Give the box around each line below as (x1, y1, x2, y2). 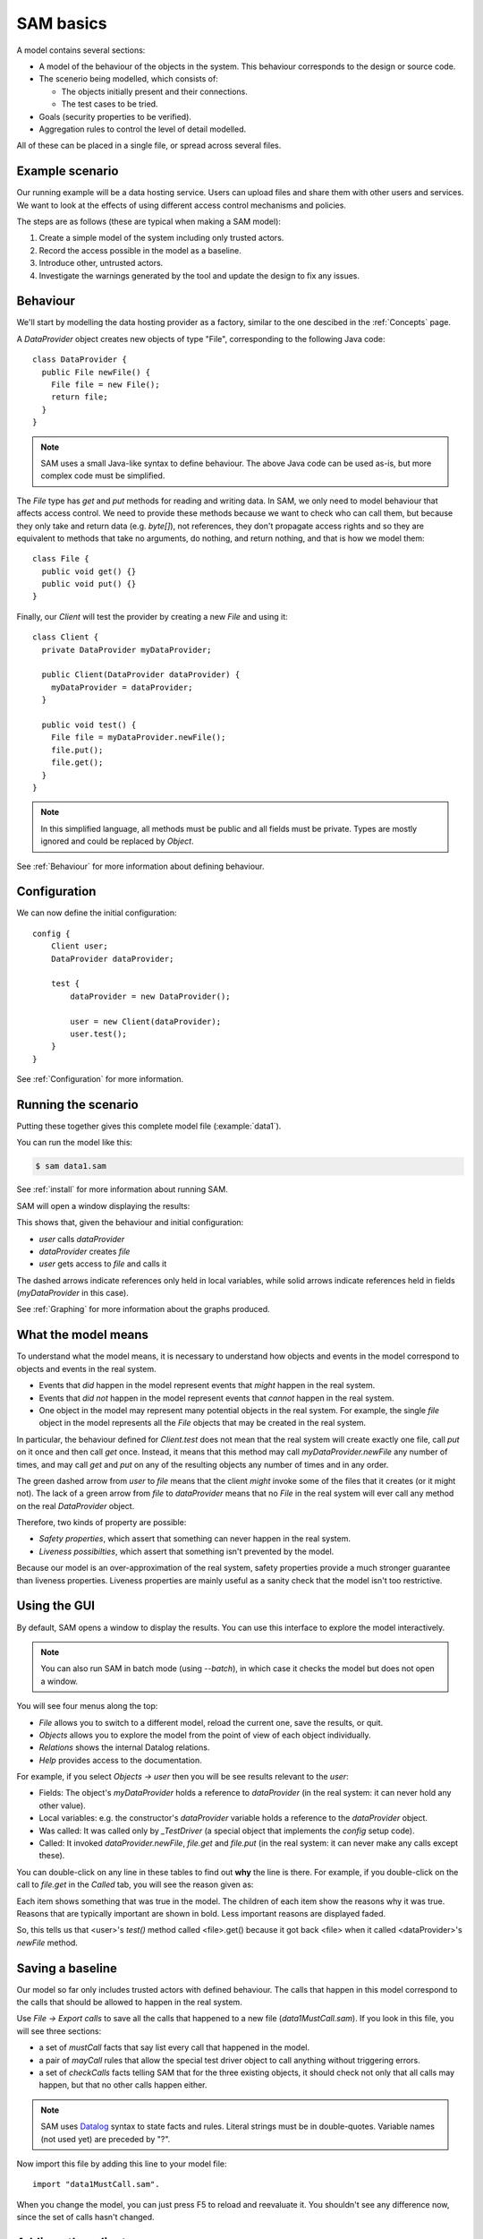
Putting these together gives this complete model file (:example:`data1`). (16, 1120, 282, 1131)
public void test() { (41, 719, 137, 730)
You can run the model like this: (16, 1137, 133, 1148)
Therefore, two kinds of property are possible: (16, 1517, 187, 1528)
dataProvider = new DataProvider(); (70, 991, 232, 1001)
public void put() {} (41, 579, 137, 589)
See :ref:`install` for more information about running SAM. (16, 1184, 228, 1195)
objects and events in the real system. (16, 1363, 157, 1374)
